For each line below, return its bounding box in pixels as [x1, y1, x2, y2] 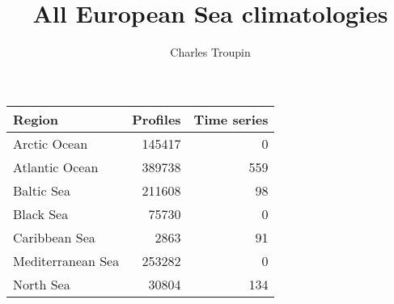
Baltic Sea [13, 180, 70, 200]
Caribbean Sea [13, 227, 95, 247]
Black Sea [13, 204, 69, 223]
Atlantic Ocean [13, 157, 99, 176]
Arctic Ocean [13, 133, 88, 153]
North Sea [13, 274, 70, 293]
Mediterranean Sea [13, 251, 120, 270]
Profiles [132, 109, 181, 129]
